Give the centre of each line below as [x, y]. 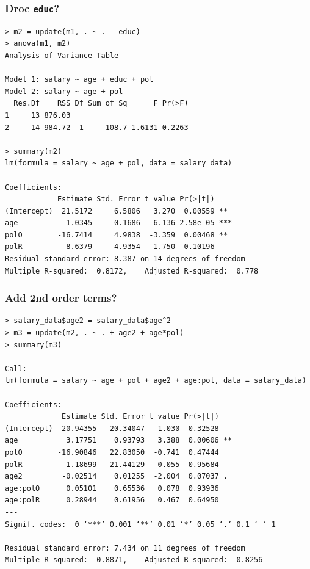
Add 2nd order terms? [61, 298]
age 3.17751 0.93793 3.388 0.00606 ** [119, 440]
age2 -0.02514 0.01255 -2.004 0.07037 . [117, 477]
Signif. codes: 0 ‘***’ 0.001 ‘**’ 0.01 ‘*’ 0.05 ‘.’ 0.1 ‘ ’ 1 [140, 524]
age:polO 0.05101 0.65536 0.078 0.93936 [112, 488]
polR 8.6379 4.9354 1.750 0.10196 [110, 247]
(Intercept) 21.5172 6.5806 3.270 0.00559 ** [117, 211]
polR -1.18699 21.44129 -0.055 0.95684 [112, 464]
